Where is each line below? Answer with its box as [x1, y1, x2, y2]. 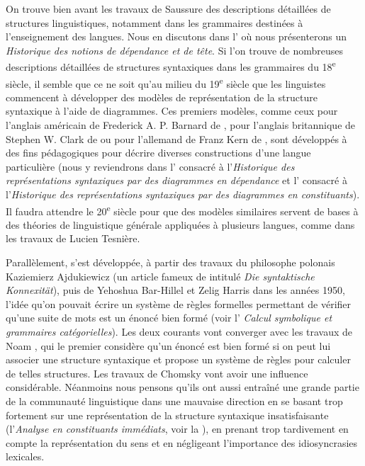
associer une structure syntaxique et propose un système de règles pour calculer [6, 352, 351, 367]
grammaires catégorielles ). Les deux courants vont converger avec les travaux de [6, 324, 353, 339]
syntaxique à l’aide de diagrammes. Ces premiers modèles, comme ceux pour [6, 103, 338, 118]
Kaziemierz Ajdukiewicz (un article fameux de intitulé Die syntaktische [6, 268, 315, 283]
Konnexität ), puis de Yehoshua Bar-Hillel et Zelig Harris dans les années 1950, [6, 283, 345, 297]
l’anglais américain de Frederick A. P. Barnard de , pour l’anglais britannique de [6, 118, 356, 132]
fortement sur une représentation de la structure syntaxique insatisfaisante [6, 407, 329, 422]
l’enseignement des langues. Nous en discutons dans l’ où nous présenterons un [6, 29, 347, 44]
